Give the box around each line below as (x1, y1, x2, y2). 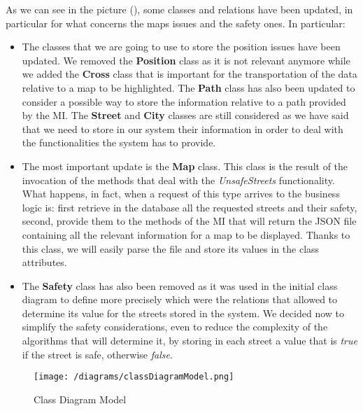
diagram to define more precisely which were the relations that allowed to (22, 292, 338, 307)
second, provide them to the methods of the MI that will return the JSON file (22, 214, 357, 228)
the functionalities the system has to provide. (22, 135, 216, 150)
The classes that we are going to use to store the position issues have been (22, 39, 341, 54)
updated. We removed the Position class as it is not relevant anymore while (22, 53, 350, 67)
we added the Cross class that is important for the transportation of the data (22, 67, 357, 81)
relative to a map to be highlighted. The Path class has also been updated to (22, 80, 355, 95)
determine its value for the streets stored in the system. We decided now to (22, 305, 345, 320)
